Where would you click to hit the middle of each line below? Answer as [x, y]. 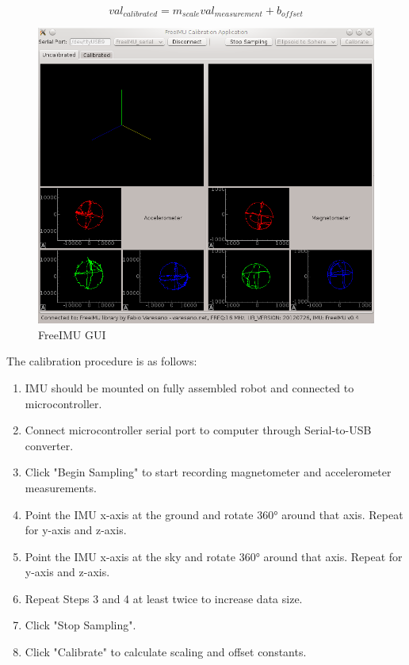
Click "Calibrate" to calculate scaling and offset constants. [166, 652]
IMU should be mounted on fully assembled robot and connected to [189, 387]
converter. [49, 445]
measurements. [61, 487]
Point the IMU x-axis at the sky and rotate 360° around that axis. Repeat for [214, 556]
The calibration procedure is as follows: [102, 361]
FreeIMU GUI [72, 334]
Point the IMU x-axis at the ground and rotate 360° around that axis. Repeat [214, 514]
